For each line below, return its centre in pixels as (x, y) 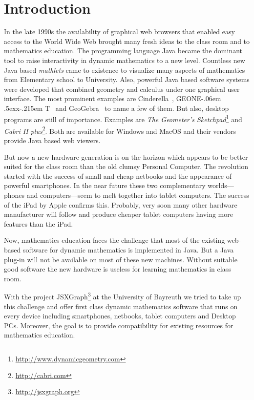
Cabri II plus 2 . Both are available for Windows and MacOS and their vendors (120, 130)
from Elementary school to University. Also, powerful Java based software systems (127, 79)
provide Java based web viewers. (52, 140)
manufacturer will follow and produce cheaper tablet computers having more (118, 214)
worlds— (221, 185)
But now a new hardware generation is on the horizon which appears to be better (126, 157)
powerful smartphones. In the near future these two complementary (105, 185)
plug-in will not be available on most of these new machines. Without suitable (121, 259)
